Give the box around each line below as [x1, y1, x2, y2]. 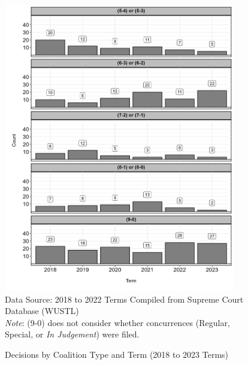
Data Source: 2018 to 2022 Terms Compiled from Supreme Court [5, 292, 244, 305]
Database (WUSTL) [5, 304, 79, 317]
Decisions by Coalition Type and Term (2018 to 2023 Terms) [5, 348, 229, 361]
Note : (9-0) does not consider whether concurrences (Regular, [5, 316, 230, 328]
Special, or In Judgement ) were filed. [5, 328, 140, 340]
